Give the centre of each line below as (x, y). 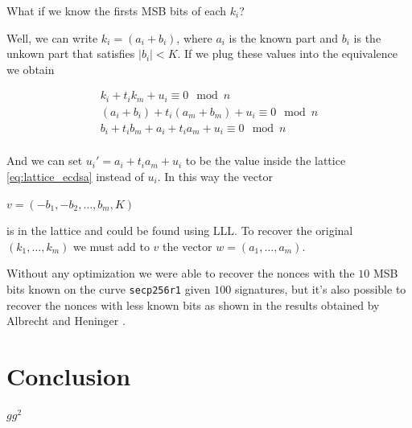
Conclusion (69, 376)
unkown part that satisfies (71, 53)
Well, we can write (52, 37)
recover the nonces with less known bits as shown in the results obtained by (193, 305)
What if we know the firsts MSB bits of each (117, 10)
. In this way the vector (215, 176)
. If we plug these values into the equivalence (288, 53)
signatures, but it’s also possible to (320, 288)
